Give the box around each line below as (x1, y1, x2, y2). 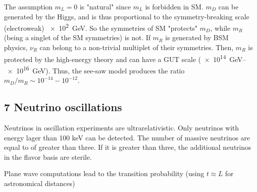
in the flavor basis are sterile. (4, 151, 92, 162)
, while (210, 22, 231, 33)
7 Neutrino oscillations (4, 99, 122, 115)
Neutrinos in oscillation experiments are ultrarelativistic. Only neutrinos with (4, 122, 239, 132)
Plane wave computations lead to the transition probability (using (4, 168, 205, 179)
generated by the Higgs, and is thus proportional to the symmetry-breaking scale (4, 11, 250, 21)
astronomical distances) (4, 178, 75, 188)
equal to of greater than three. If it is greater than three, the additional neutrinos (4, 142, 252, 152)
